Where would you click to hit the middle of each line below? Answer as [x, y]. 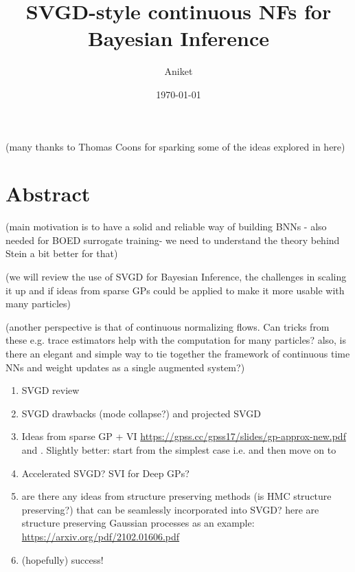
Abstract [48, 194]
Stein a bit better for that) [62, 253]
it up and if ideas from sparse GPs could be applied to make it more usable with [175, 290]
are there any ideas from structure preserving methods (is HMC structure [176, 496]
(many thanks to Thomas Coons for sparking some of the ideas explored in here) [175, 146]
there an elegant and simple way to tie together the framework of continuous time [178, 353]
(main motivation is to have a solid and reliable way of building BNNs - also [166, 227]
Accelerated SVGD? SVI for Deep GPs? [105, 473]
